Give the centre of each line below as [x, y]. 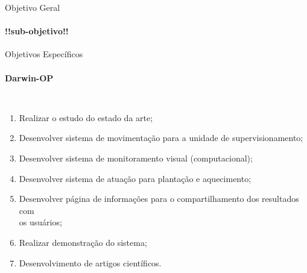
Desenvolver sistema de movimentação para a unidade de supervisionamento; [161, 138]
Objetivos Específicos [44, 54]
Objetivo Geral [33, 7]
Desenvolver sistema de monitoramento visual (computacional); [136, 158]
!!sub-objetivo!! [37, 31]
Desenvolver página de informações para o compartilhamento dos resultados [159, 199]
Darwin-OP [29, 77]
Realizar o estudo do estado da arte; [86, 117]
